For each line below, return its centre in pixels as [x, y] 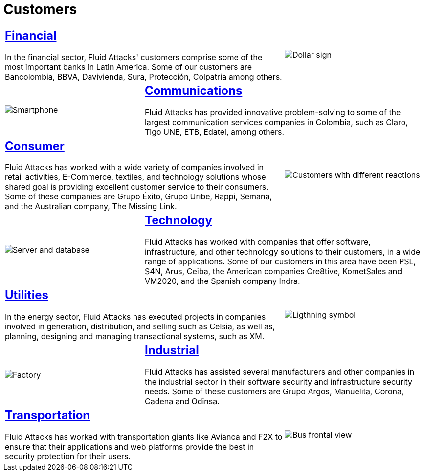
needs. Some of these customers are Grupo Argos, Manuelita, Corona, [274, 392]
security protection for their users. [68, 457]
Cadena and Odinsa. [182, 401]
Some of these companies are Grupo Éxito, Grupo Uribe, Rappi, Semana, [139, 197]
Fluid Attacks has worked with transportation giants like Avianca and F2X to [144, 437]
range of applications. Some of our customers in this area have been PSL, [280, 262]
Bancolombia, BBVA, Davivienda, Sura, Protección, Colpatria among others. [144, 76]
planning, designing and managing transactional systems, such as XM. [135, 336]
